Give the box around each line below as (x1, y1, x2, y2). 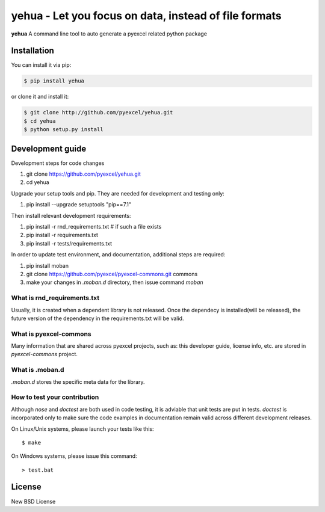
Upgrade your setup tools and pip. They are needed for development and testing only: (11, 190, 225, 197)
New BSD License (11, 498, 56, 505)
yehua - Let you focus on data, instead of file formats (11, 9, 282, 22)
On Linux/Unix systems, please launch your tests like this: (11, 425, 154, 433)
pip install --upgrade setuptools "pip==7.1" (26, 201, 132, 208)
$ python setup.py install (23, 126, 104, 133)
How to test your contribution (11, 393, 99, 401)
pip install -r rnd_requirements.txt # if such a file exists (26, 223, 162, 230)
